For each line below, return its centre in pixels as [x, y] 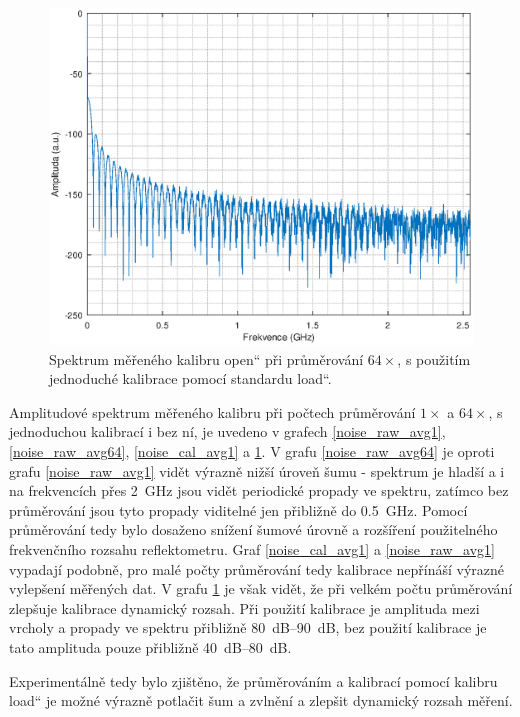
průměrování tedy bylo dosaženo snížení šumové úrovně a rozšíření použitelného [253, 529]
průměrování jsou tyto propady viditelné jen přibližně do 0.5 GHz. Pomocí [238, 509]
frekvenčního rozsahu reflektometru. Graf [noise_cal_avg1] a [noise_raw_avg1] [252, 548]
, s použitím [434, 358]
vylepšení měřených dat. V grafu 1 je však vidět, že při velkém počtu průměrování [261, 588]
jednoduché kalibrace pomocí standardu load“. [190, 378]
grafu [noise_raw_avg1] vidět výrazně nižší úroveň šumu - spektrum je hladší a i [257, 470]
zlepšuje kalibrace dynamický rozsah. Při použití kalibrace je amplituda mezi [244, 607]
